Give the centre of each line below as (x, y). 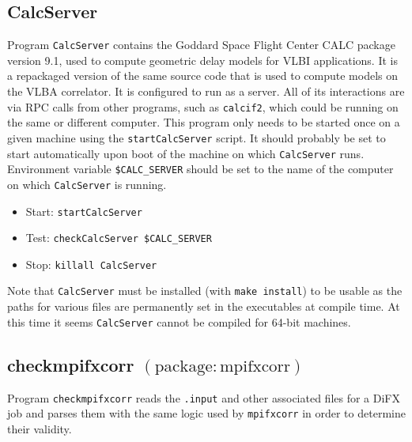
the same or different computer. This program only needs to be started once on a (204, 122)
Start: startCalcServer (84, 211)
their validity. (40, 428)
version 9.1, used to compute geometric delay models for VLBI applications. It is (202, 60)
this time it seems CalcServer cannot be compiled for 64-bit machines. (179, 321)
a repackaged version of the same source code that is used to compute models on (203, 76)
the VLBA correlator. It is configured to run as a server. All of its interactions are (206, 91)
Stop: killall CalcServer (91, 264)
